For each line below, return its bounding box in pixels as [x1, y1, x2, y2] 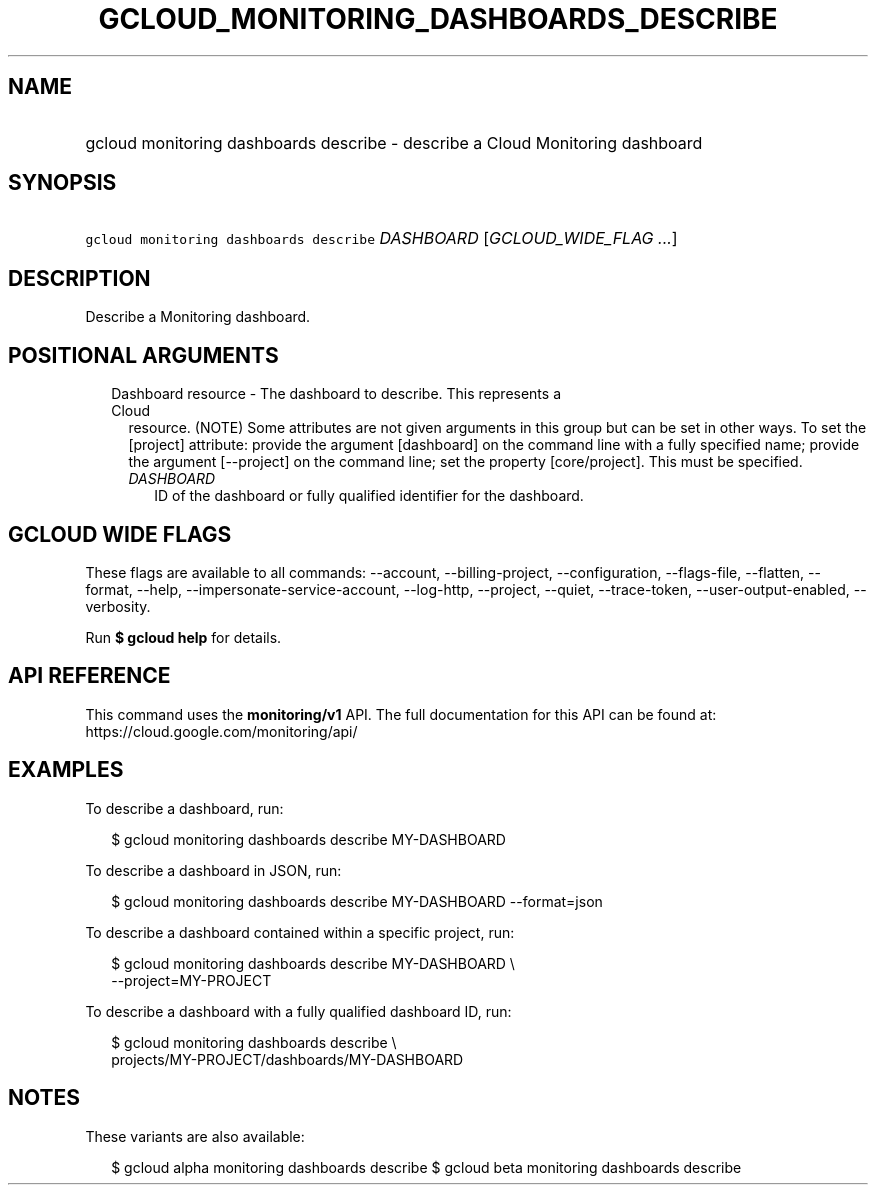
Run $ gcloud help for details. [85, 628, 282, 646]
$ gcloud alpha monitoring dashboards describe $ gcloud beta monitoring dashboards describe [111, 1158, 742, 1176]
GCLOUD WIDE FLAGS [8, 521, 232, 547]
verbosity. [85, 597, 151, 615]
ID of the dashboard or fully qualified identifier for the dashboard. [154, 487, 584, 505]
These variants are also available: [85, 1127, 305, 1145]
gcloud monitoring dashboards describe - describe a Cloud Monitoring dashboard [85, 132, 703, 153]
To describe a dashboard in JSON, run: [85, 861, 342, 879]
